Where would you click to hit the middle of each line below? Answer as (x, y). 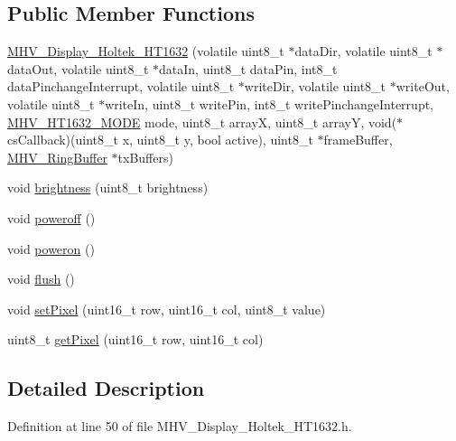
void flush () (41, 279)
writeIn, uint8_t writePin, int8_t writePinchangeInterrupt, (269, 103)
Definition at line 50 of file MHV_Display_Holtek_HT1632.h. (180, 426)
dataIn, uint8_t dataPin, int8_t (248, 68)
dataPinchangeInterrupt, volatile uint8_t (121, 86)
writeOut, (423, 86)
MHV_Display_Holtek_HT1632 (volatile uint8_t (146, 51)
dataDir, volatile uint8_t (363, 51)
